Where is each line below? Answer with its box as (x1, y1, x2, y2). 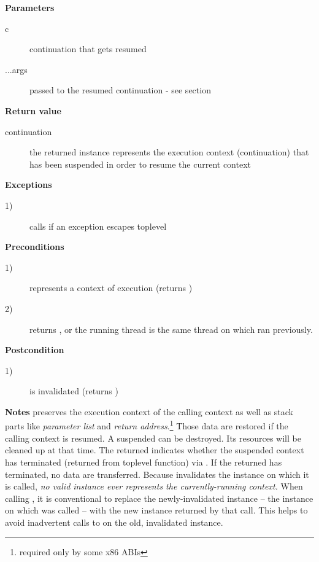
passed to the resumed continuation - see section (29, 84, 211, 96)
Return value (5, 104, 61, 117)
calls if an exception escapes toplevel (29, 219, 167, 232)
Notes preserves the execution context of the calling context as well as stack (5, 405, 293, 418)
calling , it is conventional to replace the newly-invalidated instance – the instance (5, 491, 313, 504)
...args (5, 63, 28, 76)
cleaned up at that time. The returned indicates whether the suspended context (5, 443, 304, 456)
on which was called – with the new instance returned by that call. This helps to (5, 504, 308, 517)
